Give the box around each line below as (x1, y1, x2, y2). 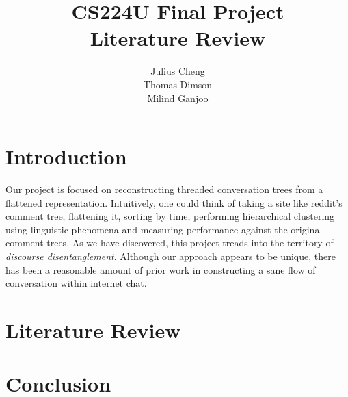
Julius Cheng (150, 64, 205, 78)
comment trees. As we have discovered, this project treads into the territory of (5, 235, 334, 250)
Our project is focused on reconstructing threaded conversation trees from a (5, 182, 323, 196)
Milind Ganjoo (147, 90, 209, 105)
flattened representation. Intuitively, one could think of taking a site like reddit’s (5, 195, 343, 209)
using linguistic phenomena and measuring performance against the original (5, 222, 323, 236)
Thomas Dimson (143, 77, 213, 91)
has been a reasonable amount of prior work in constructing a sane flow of (5, 262, 316, 277)
